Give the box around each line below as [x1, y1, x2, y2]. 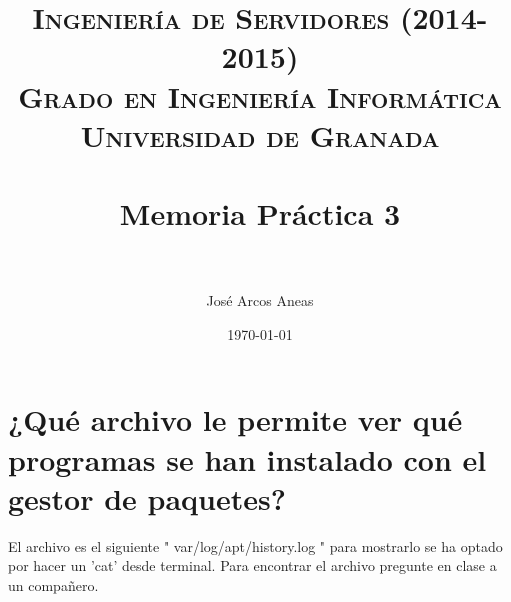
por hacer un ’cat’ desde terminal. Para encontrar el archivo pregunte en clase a [8, 555, 497, 576]
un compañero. [8, 574, 99, 595]
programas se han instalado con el [8, 438, 487, 479]
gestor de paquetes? [8, 477, 286, 518]
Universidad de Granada [80, 114, 440, 155]
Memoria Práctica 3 [119, 193, 401, 234]
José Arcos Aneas [206, 290, 314, 311]
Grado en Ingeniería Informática [18, 75, 502, 116]
